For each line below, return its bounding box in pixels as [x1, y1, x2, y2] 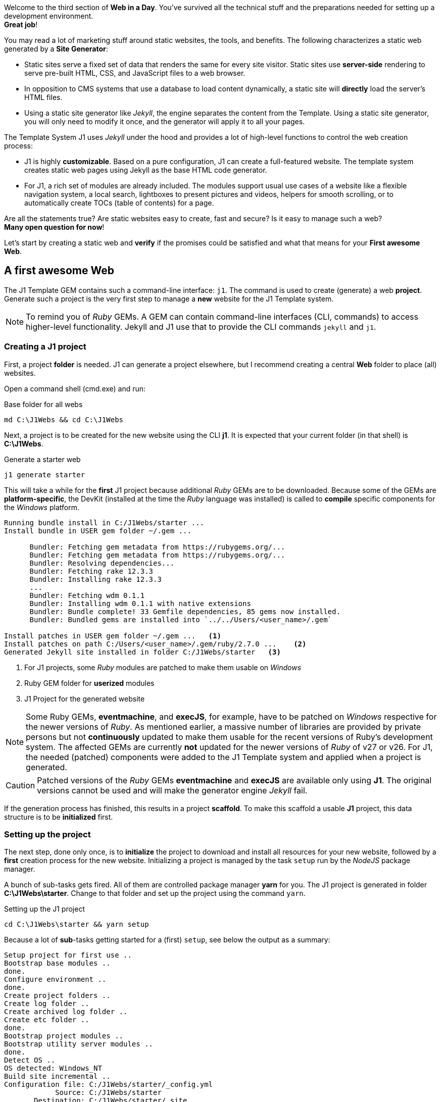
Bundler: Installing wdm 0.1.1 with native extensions [29, 599, 251, 608]
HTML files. [24, 93, 63, 102]
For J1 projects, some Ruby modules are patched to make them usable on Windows [24, 663, 302, 672]
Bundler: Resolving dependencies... [29, 559, 175, 567]
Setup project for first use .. [4, 951, 132, 960]
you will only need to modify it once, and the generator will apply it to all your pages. [24, 117, 305, 126]
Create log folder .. [4, 999, 89, 1008]
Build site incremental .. [4, 1072, 111, 1081]
